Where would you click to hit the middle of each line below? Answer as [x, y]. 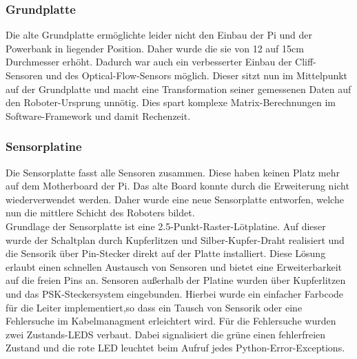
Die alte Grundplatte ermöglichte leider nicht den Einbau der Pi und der [159, 35]
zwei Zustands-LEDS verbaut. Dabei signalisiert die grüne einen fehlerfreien [166, 334]
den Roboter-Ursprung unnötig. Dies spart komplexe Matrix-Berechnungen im [171, 102]
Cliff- [306, 62]
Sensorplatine [44, 146]
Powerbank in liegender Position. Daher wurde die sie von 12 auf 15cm [155, 48]
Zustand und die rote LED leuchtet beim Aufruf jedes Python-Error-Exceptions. [175, 348]
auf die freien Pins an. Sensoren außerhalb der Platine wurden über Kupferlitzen [176, 280]
